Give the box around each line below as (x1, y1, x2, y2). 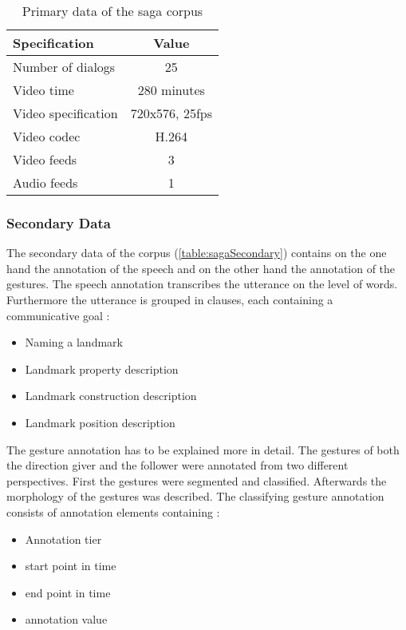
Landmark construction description (25, 387, 197, 404)
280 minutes (137, 81, 205, 99)
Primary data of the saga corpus (22, 2, 203, 20)
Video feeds (13, 150, 77, 168)
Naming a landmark (25, 334, 123, 351)
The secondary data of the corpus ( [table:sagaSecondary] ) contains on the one (6, 244, 387, 261)
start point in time (25, 557, 116, 574)
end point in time (25, 584, 111, 600)
